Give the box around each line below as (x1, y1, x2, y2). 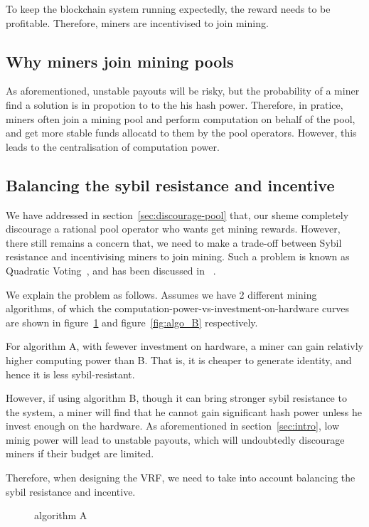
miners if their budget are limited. (6, 446, 154, 461)
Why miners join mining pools (6, 50, 234, 72)
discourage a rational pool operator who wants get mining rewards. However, (6, 221, 341, 236)
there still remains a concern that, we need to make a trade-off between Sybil (6, 235, 342, 250)
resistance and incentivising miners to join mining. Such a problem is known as (6, 249, 350, 264)
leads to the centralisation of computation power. (6, 139, 220, 154)
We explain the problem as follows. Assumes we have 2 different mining (6, 287, 317, 302)
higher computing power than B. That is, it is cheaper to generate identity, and (6, 352, 352, 367)
